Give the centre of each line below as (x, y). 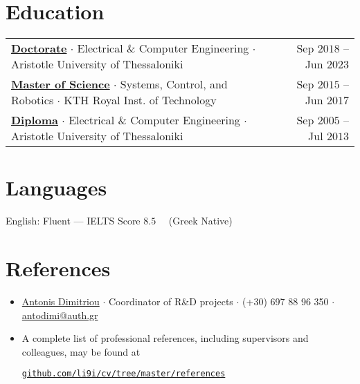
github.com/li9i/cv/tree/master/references (124, 374)
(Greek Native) (200, 221)
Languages (56, 188)
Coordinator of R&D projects (171, 301)
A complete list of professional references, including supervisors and (165, 338)
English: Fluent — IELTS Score (73, 221)
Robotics (33, 100)
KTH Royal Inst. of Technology (140, 100)
